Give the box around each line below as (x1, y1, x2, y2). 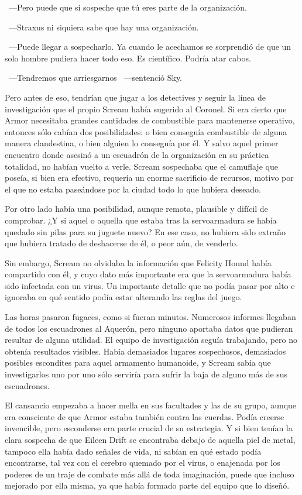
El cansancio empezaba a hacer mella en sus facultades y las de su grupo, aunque (5, 399, 297, 411)
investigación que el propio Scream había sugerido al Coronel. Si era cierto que (5, 102, 287, 115)
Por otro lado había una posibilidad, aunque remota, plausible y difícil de (5, 202, 268, 215)
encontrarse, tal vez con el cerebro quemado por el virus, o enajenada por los (5, 456, 280, 469)
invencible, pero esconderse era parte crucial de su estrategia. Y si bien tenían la (5, 422, 293, 434)
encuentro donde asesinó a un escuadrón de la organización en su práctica (5, 148, 269, 160)
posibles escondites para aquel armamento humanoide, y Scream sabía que (5, 356, 271, 369)
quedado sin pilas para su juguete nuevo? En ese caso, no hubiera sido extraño (5, 225, 286, 238)
